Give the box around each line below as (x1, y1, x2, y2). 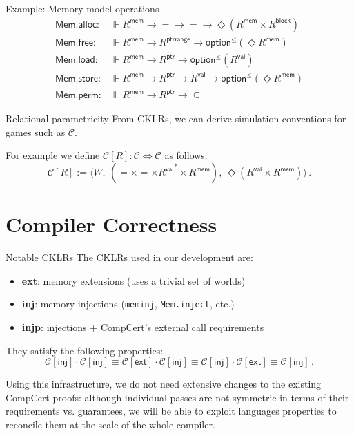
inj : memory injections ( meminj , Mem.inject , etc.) (21, 296, 235, 311)
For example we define (6, 148, 100, 162)
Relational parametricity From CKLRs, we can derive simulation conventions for (6, 111, 346, 126)
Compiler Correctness (6, 210, 217, 238)
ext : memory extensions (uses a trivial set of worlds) (21, 273, 246, 287)
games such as (6, 124, 66, 139)
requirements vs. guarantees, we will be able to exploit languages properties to (6, 404, 337, 418)
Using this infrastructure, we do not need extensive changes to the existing (6, 377, 322, 391)
